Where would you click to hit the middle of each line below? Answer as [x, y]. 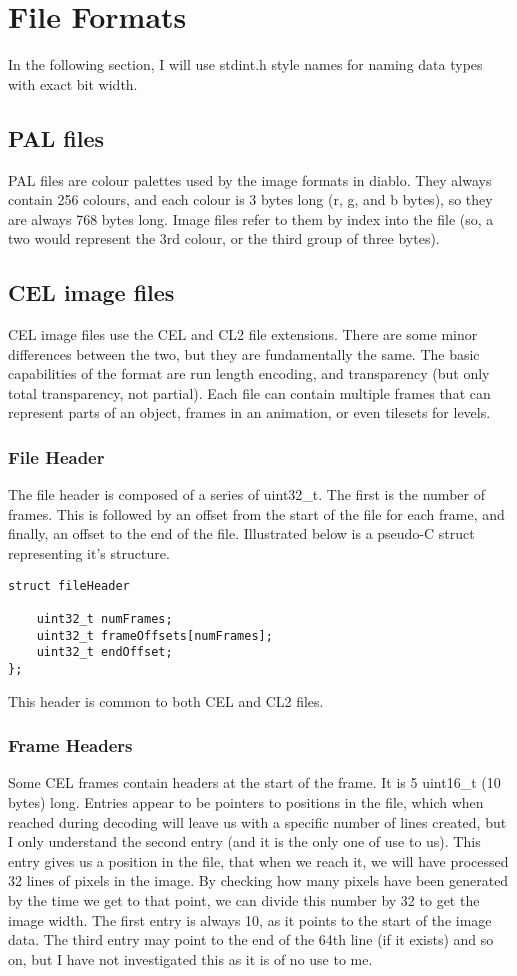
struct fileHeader [69, 585]
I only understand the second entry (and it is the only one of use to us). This [244, 841]
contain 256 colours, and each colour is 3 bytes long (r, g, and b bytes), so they [250, 199]
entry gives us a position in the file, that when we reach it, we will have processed [258, 860]
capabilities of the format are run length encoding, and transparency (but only [249, 373]
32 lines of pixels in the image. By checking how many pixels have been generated [258, 880]
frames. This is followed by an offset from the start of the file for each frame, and [256, 513]
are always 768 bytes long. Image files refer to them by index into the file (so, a [251, 218]
